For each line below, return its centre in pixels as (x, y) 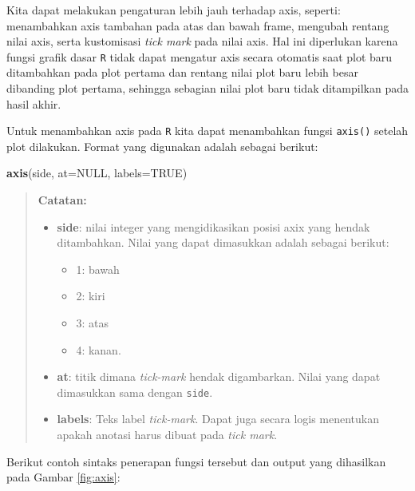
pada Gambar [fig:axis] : (63, 477)
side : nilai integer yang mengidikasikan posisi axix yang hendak (213, 226)
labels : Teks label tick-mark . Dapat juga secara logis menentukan (218, 419)
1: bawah (98, 269)
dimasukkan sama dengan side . (135, 392)
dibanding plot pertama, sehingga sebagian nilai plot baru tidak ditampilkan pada (207, 88)
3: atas (92, 323)
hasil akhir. (34, 103)
